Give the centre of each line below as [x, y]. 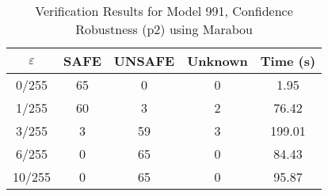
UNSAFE [144, 61]
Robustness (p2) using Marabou [164, 29]
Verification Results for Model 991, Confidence [164, 11]
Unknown [217, 61]
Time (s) [288, 61]
